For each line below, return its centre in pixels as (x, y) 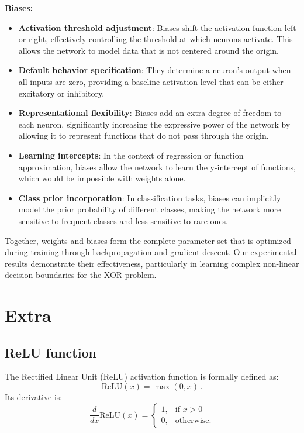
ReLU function (51, 352)
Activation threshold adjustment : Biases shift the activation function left (157, 27)
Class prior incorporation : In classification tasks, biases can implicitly (150, 197)
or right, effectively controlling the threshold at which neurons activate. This (156, 39)
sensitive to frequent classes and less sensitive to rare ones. (123, 220)
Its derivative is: (34, 397)
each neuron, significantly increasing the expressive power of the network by (154, 124)
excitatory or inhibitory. (61, 93)
